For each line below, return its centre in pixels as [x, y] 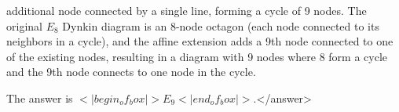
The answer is [40, 98]
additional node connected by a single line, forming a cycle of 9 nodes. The [187, 10]
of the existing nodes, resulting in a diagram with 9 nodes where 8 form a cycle [197, 56]
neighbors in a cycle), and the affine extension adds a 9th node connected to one [200, 41]
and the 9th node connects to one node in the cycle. [131, 72]
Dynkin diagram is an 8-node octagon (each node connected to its [221, 25]
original [24, 25]
